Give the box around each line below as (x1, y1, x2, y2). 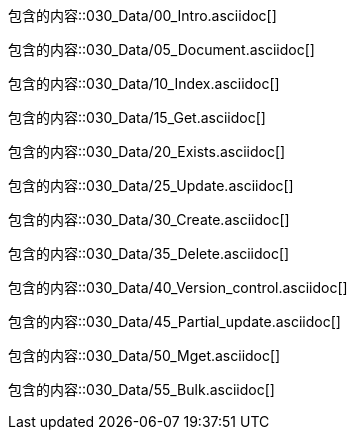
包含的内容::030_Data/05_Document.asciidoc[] (8, 41, 315, 58)
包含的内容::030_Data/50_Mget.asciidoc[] (8, 347, 281, 364)
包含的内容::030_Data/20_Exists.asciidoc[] (8, 143, 286, 160)
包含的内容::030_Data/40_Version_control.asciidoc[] (8, 279, 348, 296)
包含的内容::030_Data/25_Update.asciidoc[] (8, 177, 294, 194)
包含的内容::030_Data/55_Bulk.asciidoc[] (8, 381, 275, 398)
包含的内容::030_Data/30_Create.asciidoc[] (8, 211, 290, 228)
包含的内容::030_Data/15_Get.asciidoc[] (8, 109, 266, 126)
